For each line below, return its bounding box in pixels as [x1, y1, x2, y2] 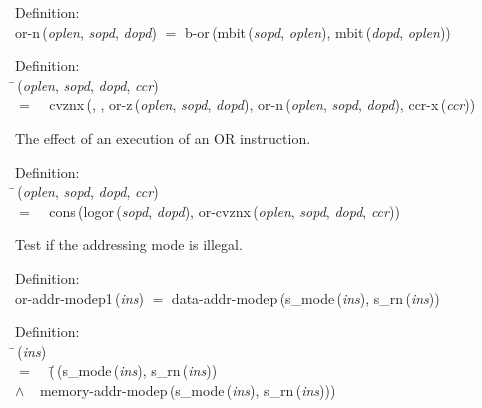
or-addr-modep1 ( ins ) [15, 287, 144, 308]
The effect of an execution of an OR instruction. [15, 127, 311, 148]
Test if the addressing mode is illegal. [15, 234, 243, 255]
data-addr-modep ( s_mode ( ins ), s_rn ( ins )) [171, 287, 440, 308]
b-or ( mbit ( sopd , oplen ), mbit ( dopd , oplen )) [184, 21, 451, 42]
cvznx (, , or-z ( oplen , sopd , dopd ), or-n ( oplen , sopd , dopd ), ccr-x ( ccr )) [49, 94, 476, 115]
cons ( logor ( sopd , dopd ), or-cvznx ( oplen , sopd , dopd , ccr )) [49, 200, 400, 221]
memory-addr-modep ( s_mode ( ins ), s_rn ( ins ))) [39, 379, 336, 400]
